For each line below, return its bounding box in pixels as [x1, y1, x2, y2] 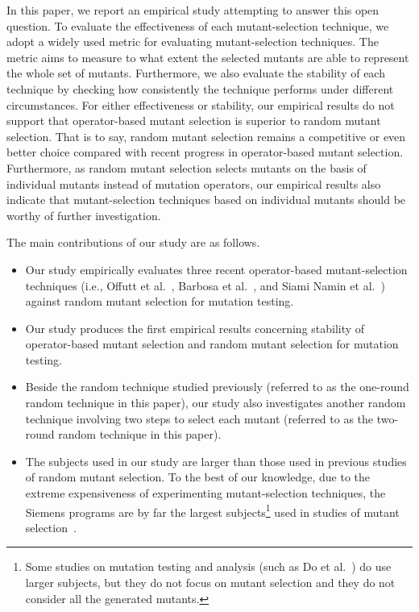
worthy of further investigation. [6, 206, 161, 223]
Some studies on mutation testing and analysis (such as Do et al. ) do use [25, 558, 392, 575]
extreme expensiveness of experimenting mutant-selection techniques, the [25, 485, 386, 502]
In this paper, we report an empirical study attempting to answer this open [6, 2, 380, 18]
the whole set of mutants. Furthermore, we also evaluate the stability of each [6, 65, 385, 81]
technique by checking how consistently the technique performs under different [6, 80, 394, 97]
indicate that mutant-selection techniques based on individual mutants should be [6, 191, 406, 208]
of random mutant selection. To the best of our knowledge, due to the [25, 468, 371, 485]
